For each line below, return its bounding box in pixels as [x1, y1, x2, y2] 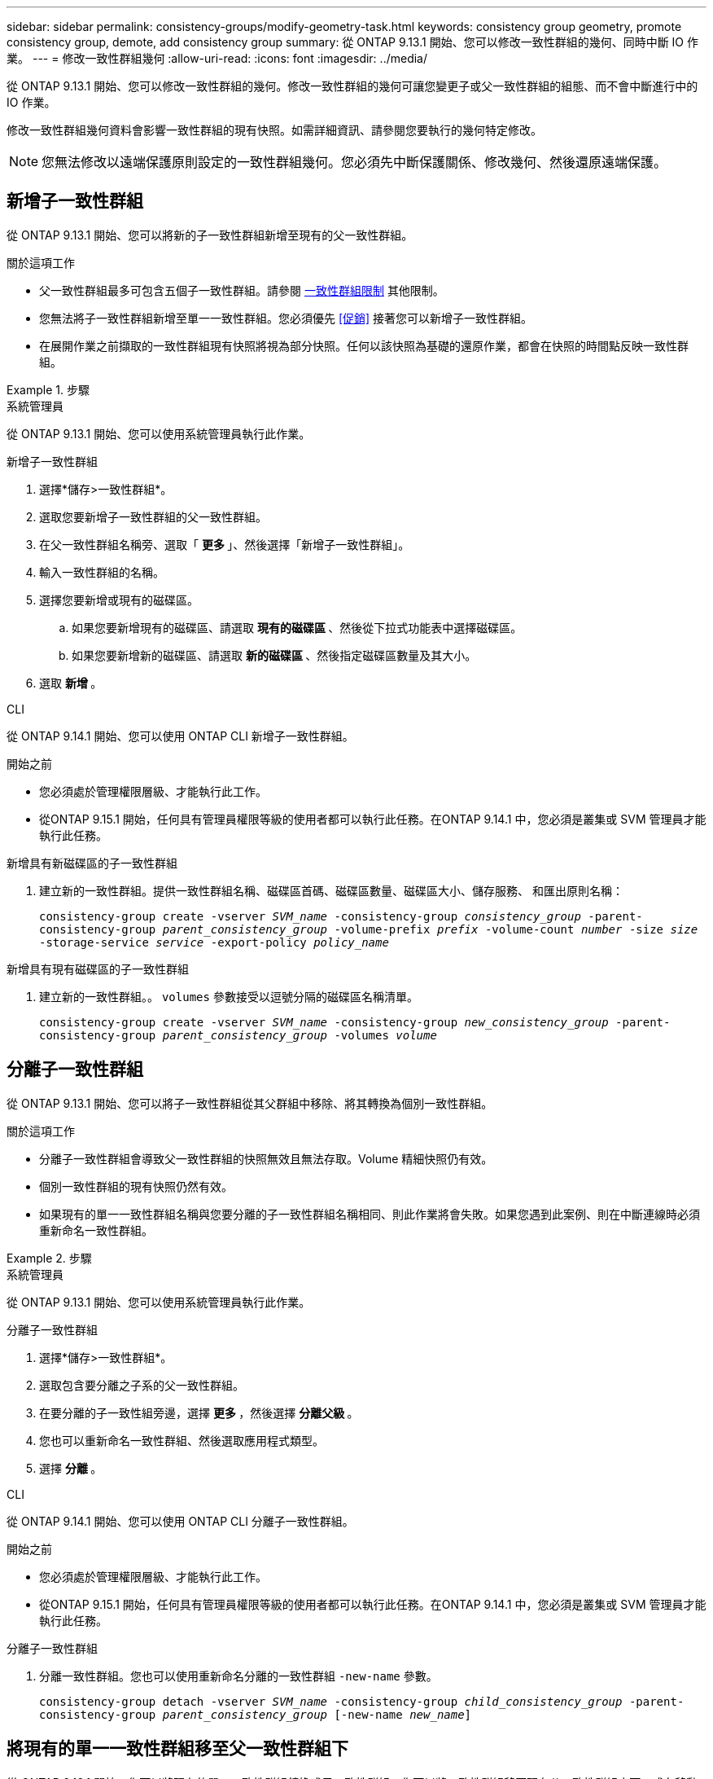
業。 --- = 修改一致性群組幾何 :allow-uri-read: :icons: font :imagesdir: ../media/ [7, 51, 428, 65]
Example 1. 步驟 [7, 382, 90, 397]
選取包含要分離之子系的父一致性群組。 [39, 1377, 244, 1392]
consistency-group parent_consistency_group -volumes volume [39, 1028, 437, 1042]
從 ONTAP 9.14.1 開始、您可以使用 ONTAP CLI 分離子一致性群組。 [7, 1513, 354, 1528]
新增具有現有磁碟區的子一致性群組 [7, 961, 189, 976]
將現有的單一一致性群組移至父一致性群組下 [7, 1738, 348, 1759]
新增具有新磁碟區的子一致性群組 [7, 855, 177, 870]
